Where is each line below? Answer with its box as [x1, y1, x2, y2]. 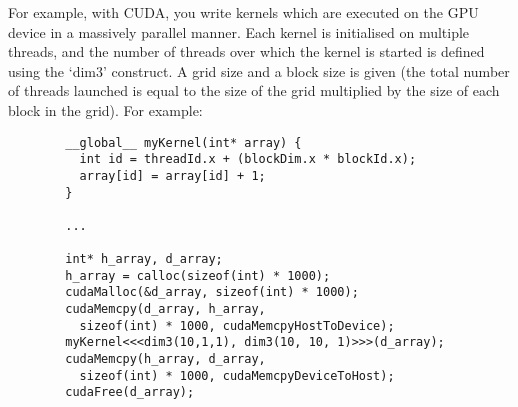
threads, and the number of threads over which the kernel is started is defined [8, 41, 485, 62]
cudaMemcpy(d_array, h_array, [65, 302, 266, 317]
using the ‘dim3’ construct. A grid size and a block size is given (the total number [8, 60, 510, 81]
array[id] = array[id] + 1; [79, 168, 266, 183]
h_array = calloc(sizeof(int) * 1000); [65, 268, 331, 283]
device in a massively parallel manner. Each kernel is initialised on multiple [8, 21, 470, 42]
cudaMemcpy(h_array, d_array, [65, 352, 266, 367]
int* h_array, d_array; [65, 252, 223, 267]
